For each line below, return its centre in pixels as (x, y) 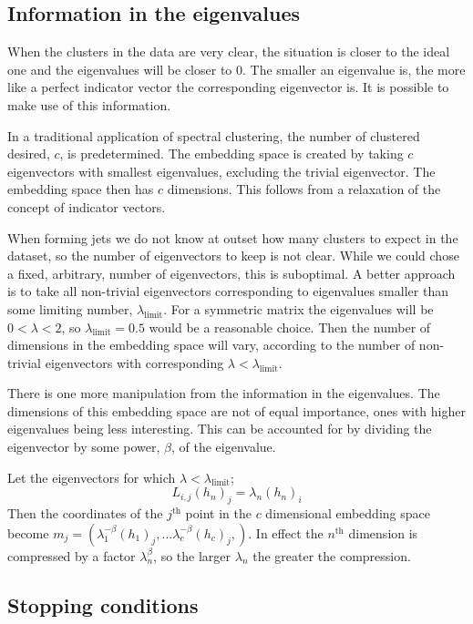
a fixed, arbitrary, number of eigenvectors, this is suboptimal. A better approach (231, 273)
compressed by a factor (72, 555)
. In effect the (286, 532)
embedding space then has (81, 189)
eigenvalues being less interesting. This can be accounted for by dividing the (220, 429)
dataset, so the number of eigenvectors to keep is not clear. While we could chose (233, 256)
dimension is (383, 532)
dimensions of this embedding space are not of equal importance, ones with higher (236, 410)
